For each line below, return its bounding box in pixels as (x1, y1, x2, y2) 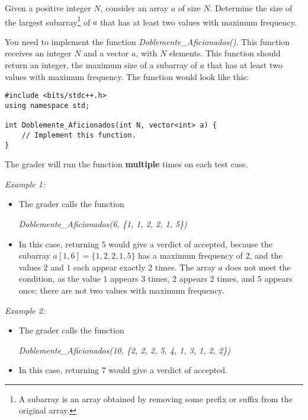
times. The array (155, 260, 216, 273)
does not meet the (225, 260, 291, 273)
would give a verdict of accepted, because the (108, 237, 272, 250)
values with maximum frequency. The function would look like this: (5, 70, 249, 82)
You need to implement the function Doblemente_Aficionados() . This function (5, 35, 290, 47)
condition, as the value (18, 272, 101, 285)
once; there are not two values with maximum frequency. (18, 284, 224, 296)
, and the (249, 249, 283, 262)
